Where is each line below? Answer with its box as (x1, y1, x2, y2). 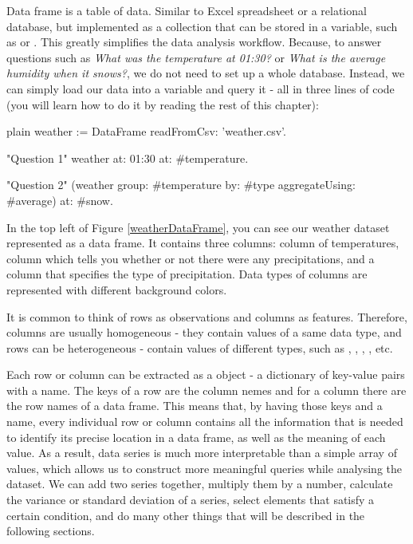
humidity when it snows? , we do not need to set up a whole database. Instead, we (6, 65, 405, 81)
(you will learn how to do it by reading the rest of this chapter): (6, 96, 319, 112)
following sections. (6, 522, 95, 539)
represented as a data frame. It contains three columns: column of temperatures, (6, 235, 399, 251)
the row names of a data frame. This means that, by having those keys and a (6, 397, 383, 414)
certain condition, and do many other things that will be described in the (6, 507, 365, 523)
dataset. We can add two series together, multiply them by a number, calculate (6, 475, 393, 492)
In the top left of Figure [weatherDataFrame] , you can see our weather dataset (6, 219, 390, 235)
